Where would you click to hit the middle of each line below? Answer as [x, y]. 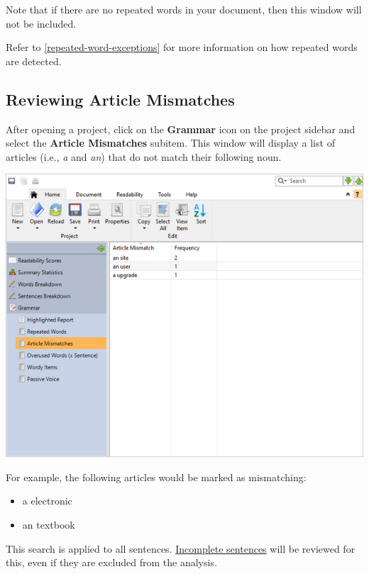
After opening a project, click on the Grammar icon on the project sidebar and [181, 129]
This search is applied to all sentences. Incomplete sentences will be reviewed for [181, 548]
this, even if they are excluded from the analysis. [111, 562]
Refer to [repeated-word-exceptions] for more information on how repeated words [182, 47]
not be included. [41, 23]
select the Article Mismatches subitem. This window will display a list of [170, 143]
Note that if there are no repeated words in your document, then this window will [184, 9]
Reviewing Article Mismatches [120, 99]
